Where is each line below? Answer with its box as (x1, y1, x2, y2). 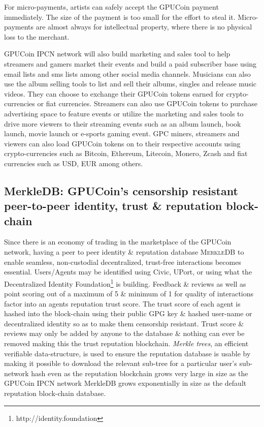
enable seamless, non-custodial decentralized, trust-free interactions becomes (4, 256, 241, 267)
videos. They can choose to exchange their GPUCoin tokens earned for (4, 88, 224, 99)
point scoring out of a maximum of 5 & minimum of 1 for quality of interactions (4, 288, 254, 299)
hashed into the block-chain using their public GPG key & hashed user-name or (4, 308, 252, 319)
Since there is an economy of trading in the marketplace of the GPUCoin (4, 236, 232, 247)
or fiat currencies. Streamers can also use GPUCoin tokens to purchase (37, 98, 257, 109)
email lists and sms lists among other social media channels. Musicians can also (4, 68, 251, 79)
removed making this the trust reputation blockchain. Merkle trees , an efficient (4, 338, 249, 349)
